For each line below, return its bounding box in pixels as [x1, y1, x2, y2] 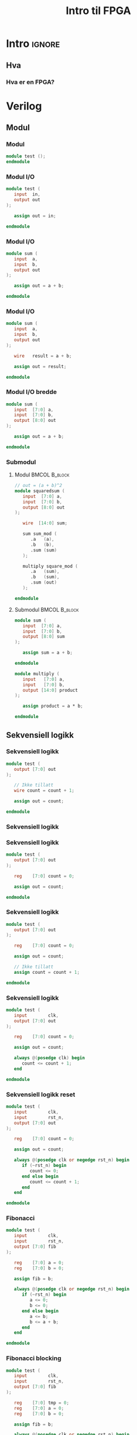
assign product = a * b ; [22, 703, 83, 709]
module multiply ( [14, 671, 60, 677]
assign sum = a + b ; [22, 650, 73, 656]
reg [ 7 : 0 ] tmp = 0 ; [13, 1400, 69, 1406]
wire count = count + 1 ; [13, 788, 75, 794]
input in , [13, 191, 41, 197]
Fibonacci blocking [6, 1354, 61, 1362]
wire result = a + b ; [13, 353, 72, 359]
